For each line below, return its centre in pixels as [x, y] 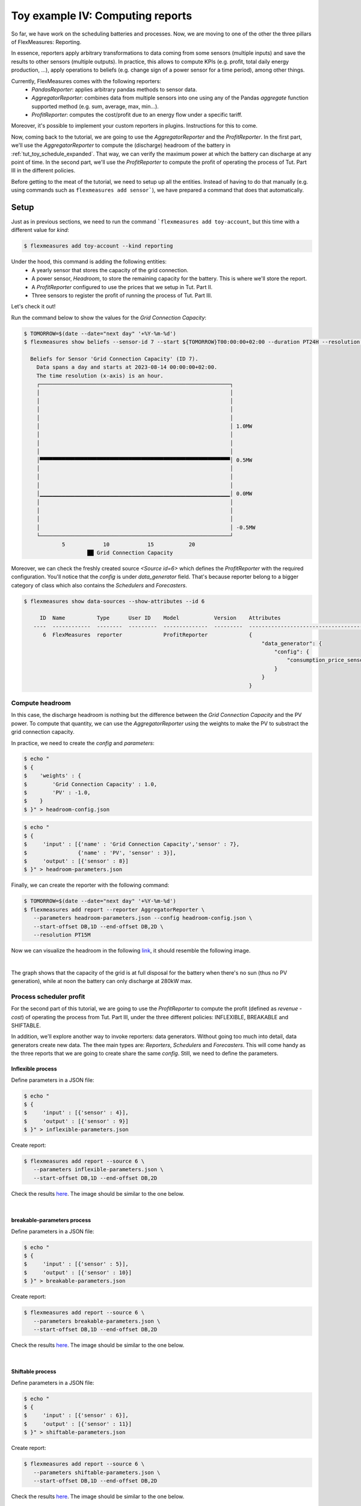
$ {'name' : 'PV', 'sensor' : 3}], [100, 853]
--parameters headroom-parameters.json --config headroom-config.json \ [143, 918]
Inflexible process [34, 1069]
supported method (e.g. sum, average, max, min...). [95, 106]
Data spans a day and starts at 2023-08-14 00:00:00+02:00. [127, 367]
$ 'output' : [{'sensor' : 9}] [76, 1121]
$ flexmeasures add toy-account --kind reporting [98, 246]
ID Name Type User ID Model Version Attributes [160, 618]
